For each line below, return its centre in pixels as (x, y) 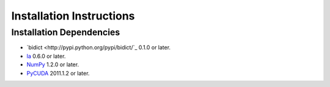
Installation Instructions (73, 16)
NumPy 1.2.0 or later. (53, 64)
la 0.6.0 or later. (46, 56)
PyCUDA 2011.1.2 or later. (58, 73)
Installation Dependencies (66, 32)
